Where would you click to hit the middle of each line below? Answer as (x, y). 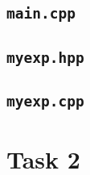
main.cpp (41, 14)
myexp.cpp (45, 102)
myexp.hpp (45, 57)
